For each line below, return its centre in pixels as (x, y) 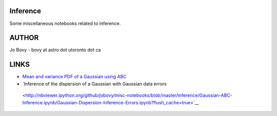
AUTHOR (24, 38)
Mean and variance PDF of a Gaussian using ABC (74, 77)
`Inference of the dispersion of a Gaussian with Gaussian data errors (94, 83)
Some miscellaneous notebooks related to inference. (65, 23)
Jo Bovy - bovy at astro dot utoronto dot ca (55, 50)
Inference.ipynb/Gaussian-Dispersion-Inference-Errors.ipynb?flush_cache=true (106, 102)
